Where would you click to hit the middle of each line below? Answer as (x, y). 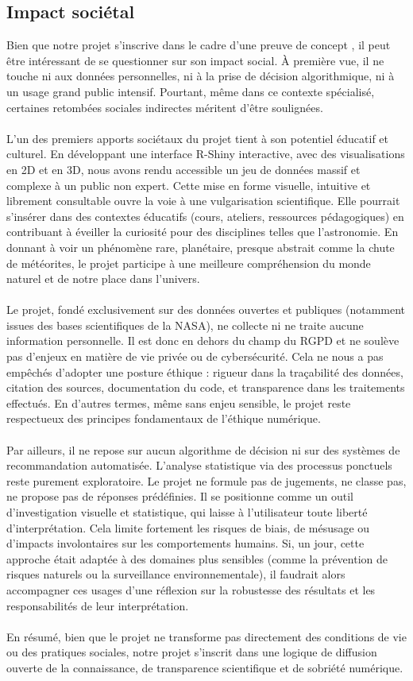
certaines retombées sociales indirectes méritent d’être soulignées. (165, 107)
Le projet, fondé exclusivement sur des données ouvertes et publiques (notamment (206, 310)
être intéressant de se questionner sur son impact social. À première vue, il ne (195, 60)
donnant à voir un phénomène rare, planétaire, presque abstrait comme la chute (201, 247)
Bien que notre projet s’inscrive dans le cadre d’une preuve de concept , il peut (199, 45)
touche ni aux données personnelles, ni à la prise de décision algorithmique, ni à (201, 76)
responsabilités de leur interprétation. (98, 605)
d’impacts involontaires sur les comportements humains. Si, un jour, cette (185, 543)
